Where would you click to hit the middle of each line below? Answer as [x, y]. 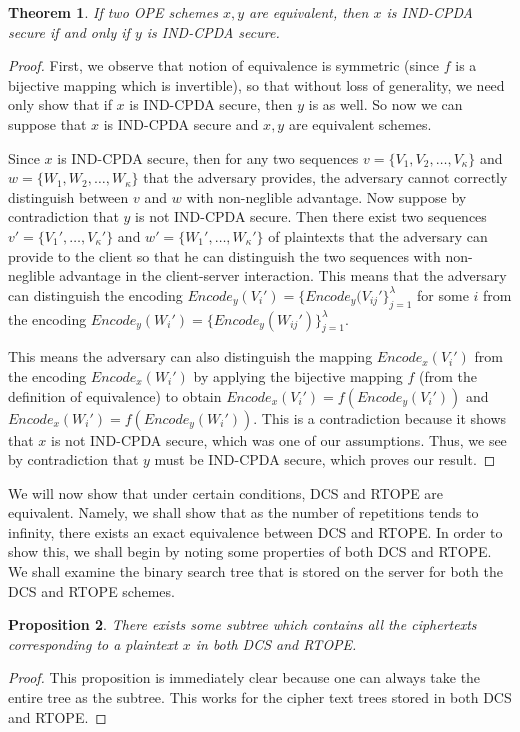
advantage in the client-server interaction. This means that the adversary [283, 275]
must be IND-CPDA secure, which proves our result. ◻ [325, 459]
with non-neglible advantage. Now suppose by [326, 196]
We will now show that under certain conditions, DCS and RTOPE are [226, 492]
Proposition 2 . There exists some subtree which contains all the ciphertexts [242, 624]
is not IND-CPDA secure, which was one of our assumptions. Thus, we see [279, 439]
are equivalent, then [309, 12]
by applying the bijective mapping [298, 375]
